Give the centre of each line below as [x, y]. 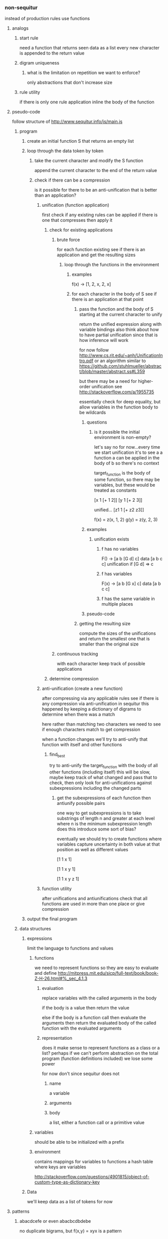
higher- [146, 381]
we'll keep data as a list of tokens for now [70, 1201]
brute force [68, 240]
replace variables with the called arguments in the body [99, 998]
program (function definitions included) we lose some [97, 1058]
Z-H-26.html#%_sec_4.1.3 [61, 978]
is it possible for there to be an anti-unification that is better [96, 190]
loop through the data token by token [65, 151]
